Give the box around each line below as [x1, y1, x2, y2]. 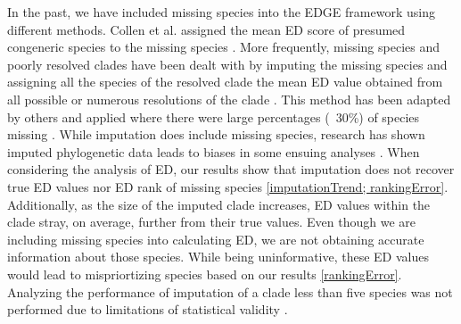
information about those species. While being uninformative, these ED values [7, 247, 429, 266]
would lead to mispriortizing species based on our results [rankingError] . [7, 264, 402, 283]
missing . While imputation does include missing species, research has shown [7, 125, 425, 144]
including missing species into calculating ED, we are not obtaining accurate [7, 229, 424, 248]
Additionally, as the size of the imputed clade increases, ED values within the [7, 195, 431, 213]
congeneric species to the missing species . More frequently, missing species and [7, 37, 440, 56]
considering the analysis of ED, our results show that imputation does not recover [7, 160, 455, 179]
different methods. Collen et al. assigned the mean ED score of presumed [7, 20, 406, 38]
